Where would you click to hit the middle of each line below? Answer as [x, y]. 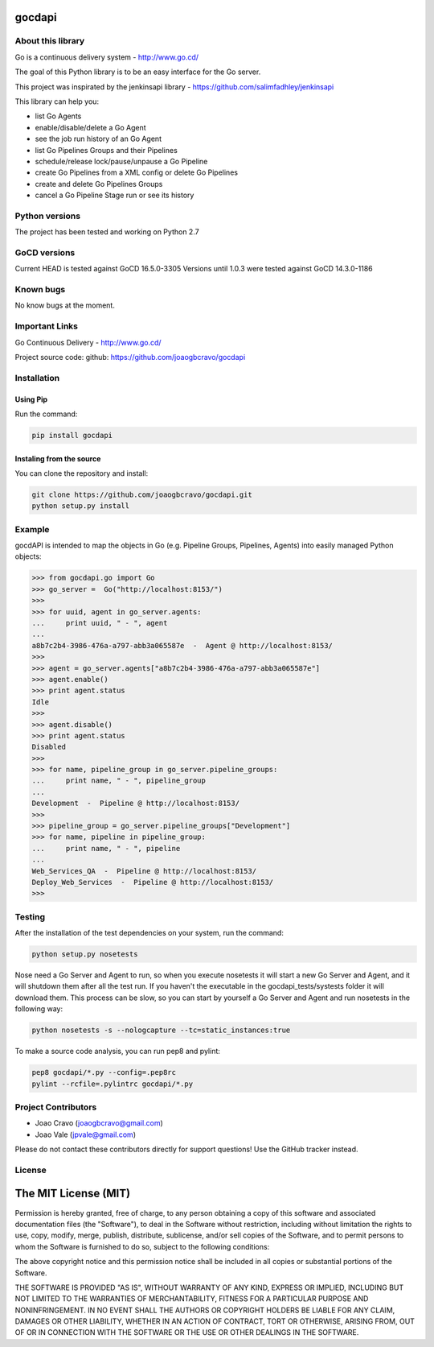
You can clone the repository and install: [82, 473]
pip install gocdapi [72, 435]
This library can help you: [57, 101]
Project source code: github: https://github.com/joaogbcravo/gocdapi [130, 357]
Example [32, 529]
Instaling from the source [58, 458]
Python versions [47, 216]
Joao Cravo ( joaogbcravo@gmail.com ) [99, 1123]
